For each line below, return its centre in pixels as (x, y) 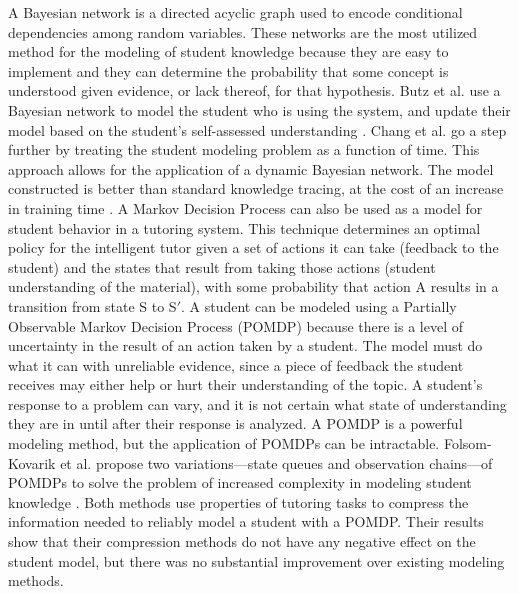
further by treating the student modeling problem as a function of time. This (244, 149)
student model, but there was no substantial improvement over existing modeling (256, 560)
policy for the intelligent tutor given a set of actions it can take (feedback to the (253, 247)
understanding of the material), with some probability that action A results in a (253, 286)
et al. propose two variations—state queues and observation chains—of (276, 462)
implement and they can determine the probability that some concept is (228, 70)
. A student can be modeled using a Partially (319, 305)
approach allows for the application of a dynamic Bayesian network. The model (251, 168)
